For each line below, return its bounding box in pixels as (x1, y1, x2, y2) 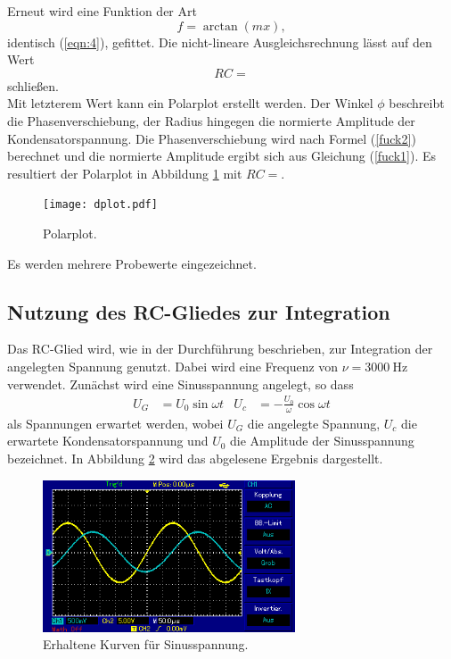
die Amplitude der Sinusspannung (230, 431, 414, 450)
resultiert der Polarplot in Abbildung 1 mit (7, 163, 242, 182)
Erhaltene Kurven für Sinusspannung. (43, 635, 249, 654)
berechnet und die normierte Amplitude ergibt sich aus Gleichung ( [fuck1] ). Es (7, 146, 437, 165)
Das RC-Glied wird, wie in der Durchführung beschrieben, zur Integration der (7, 339, 433, 358)
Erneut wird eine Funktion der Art (7, 2, 197, 20)
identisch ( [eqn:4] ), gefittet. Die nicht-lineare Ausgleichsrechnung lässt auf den (7, 32, 432, 51)
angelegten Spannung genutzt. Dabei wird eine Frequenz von (7, 356, 339, 375)
